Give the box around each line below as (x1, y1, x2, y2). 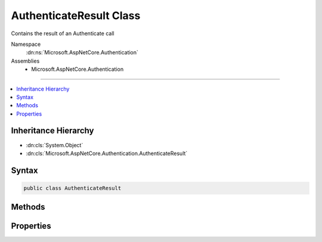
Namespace (11, 41, 41, 48)
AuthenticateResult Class (11, 9, 141, 22)
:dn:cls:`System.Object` (26, 141, 83, 148)
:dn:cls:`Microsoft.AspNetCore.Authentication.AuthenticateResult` (26, 150, 188, 157)
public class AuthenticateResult (23, 185, 122, 191)
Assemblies (11, 57, 40, 64)
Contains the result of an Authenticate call (11, 30, 114, 37)
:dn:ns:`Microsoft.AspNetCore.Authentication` (26, 49, 138, 56)
